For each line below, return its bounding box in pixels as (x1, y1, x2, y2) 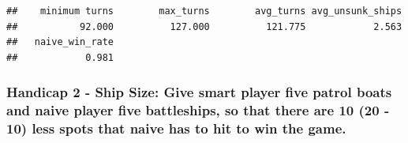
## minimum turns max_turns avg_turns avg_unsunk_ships (6, 6, 402, 17)
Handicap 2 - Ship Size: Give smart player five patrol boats (6, 82, 392, 102)
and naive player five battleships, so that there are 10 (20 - (6, 100, 390, 120)
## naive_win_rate (6, 36, 114, 48)
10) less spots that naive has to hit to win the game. (6, 119, 346, 138)
